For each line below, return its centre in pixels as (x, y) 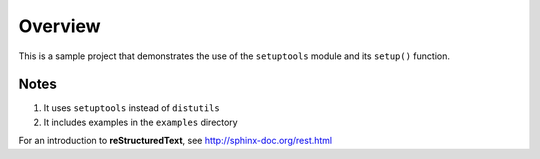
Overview (59, 26)
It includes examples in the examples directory (141, 122)
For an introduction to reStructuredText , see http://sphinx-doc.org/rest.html (175, 141)
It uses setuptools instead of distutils (131, 108)
